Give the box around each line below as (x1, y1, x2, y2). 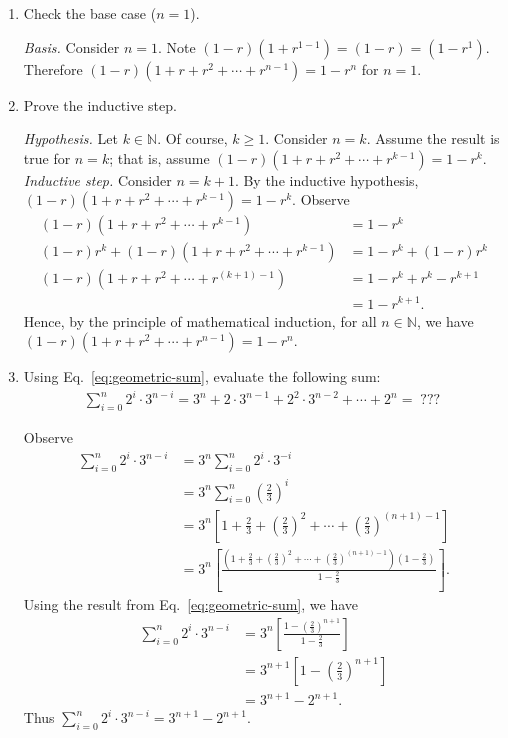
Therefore (23, 58, 83, 79)
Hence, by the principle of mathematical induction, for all (23, 310, 377, 331)
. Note (158, 36, 196, 57)
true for (23, 147, 71, 168)
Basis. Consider (23, 36, 120, 57)
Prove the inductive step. (23, 94, 177, 115)
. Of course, (157, 128, 228, 149)
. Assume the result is (366, 128, 500, 149)
